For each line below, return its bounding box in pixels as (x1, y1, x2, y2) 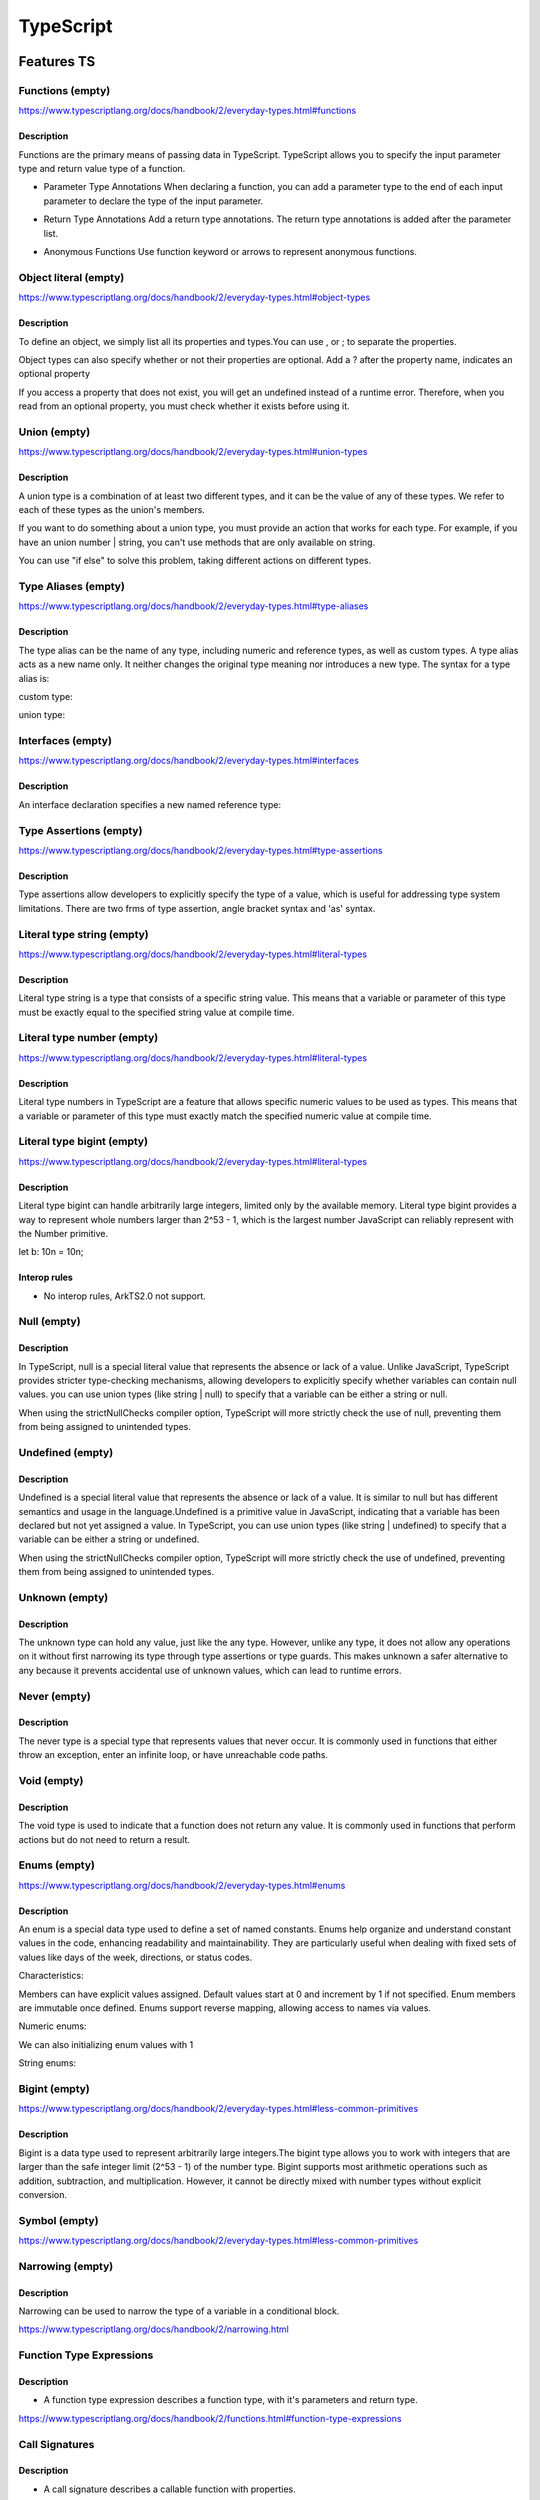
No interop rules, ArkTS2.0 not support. (43, 1290, 207, 1302)
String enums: (18, 2057, 77, 2069)
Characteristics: (18, 1970, 84, 1982)
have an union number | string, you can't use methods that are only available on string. (18, 536, 376, 548)
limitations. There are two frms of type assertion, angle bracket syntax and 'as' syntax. (18, 902, 376, 914)
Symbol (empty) (18, 2213, 99, 2227)
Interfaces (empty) (18, 734, 112, 748)
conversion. (18, 2188, 67, 2200)
